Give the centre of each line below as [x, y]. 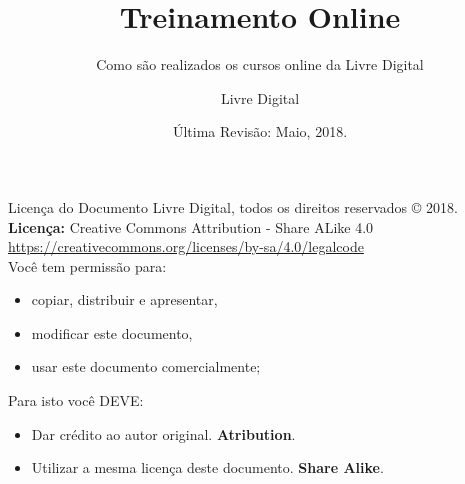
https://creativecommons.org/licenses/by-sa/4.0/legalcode [186, 246]
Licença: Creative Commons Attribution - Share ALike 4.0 [191, 226]
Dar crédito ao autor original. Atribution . [163, 433]
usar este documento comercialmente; [146, 366]
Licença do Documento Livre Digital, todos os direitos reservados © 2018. [233, 206]
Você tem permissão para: [87, 265]
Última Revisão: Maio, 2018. [260, 131]
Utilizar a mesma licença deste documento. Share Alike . [207, 467]
